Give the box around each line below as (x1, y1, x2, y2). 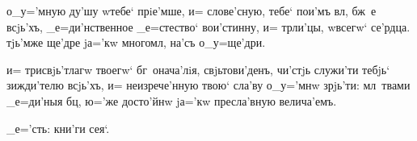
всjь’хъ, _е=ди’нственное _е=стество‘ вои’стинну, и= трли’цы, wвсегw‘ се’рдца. (6, 18, 411, 35)
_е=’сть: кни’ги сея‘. (6, 119, 110, 136)
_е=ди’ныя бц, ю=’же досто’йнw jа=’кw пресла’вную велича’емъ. (6, 92, 337, 109)
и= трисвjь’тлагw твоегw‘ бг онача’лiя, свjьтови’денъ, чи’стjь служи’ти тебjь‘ (6, 60, 390, 77)
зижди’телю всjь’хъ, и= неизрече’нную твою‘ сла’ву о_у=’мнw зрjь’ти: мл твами (6, 77, 411, 93)
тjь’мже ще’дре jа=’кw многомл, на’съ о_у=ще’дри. (6, 34, 266, 51)
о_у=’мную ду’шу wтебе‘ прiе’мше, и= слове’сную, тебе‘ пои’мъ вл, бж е (6, 2, 377, 19)
